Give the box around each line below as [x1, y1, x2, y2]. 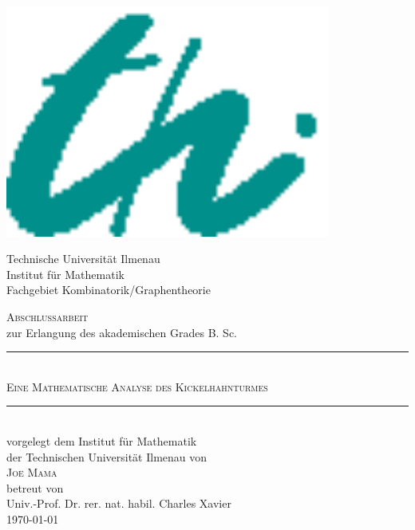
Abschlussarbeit [6, 308, 89, 325]
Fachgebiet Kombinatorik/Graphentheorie [6, 281, 211, 298]
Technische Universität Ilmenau [6, 250, 160, 267]
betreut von [6, 479, 64, 496]
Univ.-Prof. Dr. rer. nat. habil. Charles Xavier [6, 495, 231, 512]
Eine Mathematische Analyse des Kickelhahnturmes [6, 378, 268, 395]
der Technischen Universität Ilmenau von [6, 448, 207, 465]
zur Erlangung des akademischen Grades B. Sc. [6, 324, 238, 340]
